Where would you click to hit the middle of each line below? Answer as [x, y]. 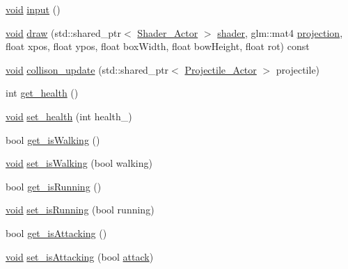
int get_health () [42, 93]
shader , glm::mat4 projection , [280, 32]
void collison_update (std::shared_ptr [87, 69]
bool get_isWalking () [53, 139]
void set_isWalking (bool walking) [79, 163]
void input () [33, 9]
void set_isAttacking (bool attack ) [80, 256]
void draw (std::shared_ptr [64, 32]
